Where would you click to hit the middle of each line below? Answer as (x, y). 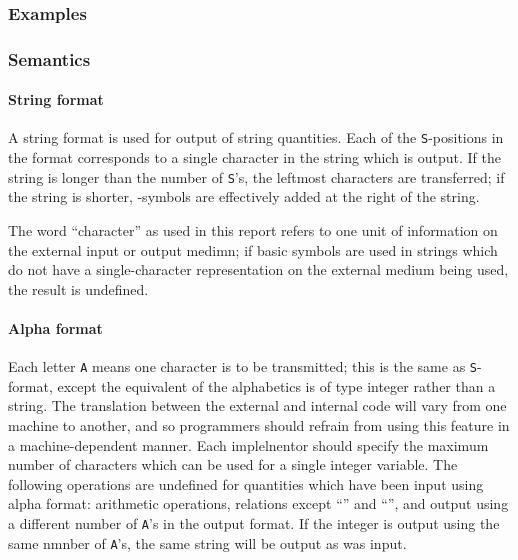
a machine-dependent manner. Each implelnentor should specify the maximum (248, 444)
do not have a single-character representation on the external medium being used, (258, 269)
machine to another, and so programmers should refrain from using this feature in (259, 425)
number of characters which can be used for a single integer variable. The (233, 464)
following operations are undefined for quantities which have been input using (246, 483)
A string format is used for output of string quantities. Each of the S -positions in (256, 137)
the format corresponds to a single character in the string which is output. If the (254, 157)
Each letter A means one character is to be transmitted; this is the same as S (242, 366)
